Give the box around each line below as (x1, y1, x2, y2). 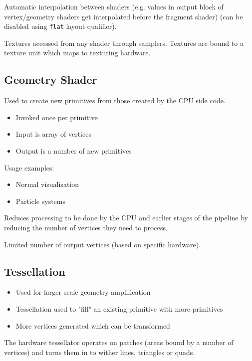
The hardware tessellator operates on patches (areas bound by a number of (4, 337, 234, 348)
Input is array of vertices (15, 129, 91, 139)
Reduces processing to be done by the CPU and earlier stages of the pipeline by (4, 212, 248, 223)
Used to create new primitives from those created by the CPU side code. (4, 95, 226, 106)
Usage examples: (4, 162, 54, 173)
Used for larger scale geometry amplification (15, 287, 151, 297)
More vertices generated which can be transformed (15, 320, 170, 331)
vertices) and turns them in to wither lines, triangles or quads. (4, 347, 195, 357)
